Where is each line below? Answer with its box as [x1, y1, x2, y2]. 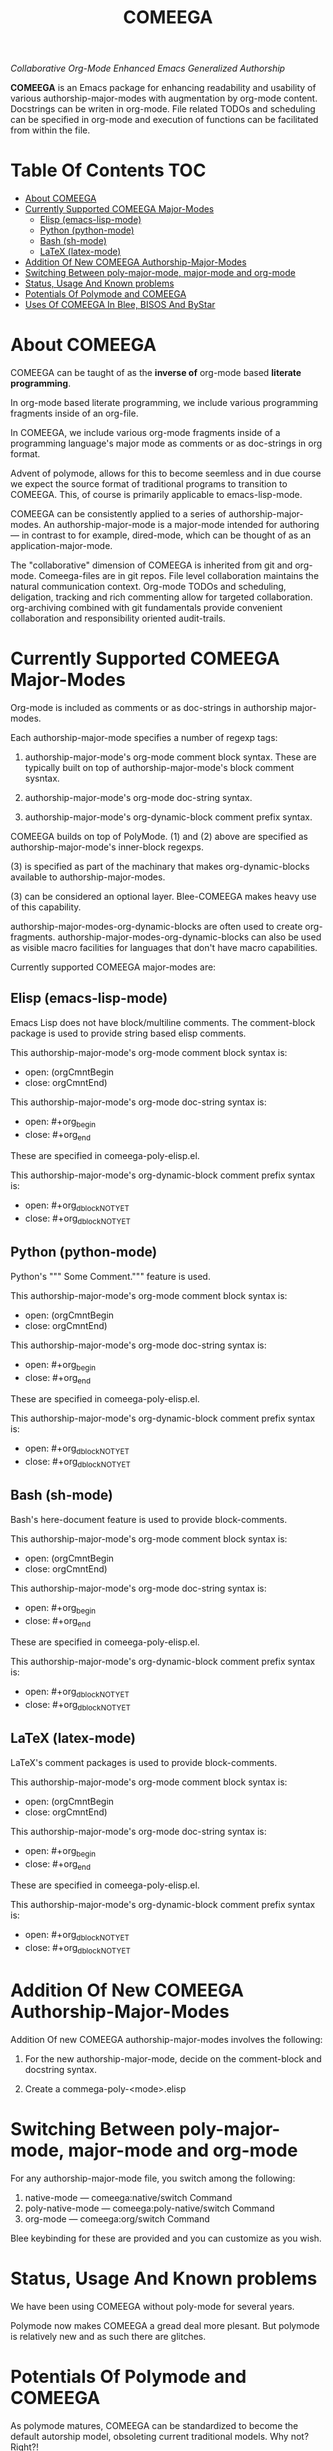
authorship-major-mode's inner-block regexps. [10, 841, 205, 853]
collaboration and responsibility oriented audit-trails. [10, 612, 226, 625]
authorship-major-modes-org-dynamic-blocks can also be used [57, 931, 322, 943]
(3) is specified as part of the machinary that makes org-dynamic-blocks [10, 861, 310, 872]
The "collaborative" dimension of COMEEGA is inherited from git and [10, 559, 293, 571]
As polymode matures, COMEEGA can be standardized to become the [10, 2419, 299, 2431]
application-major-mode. [10, 540, 113, 552]
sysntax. [24, 772, 60, 784]
